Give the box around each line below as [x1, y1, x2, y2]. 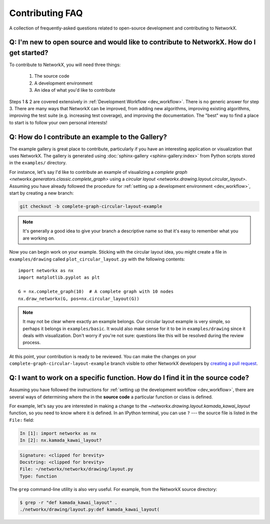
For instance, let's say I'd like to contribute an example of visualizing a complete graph [9, 169, 187, 175]
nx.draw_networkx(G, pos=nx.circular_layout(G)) [18, 296, 139, 302]
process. [22, 340, 41, 346]
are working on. [22, 235, 55, 241]
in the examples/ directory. [9, 160, 67, 166]
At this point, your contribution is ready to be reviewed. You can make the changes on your [9, 353, 196, 359]
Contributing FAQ [9, 8, 83, 19]
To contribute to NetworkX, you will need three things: [9, 62, 121, 68]
